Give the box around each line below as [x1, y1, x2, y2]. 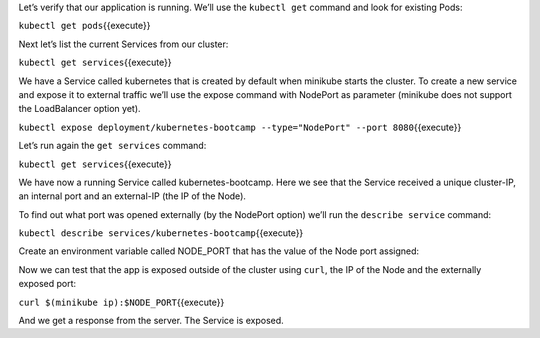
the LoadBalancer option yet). [18, 103, 141, 115]
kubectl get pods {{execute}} [18, 20, 151, 32]
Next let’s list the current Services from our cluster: [18, 38, 229, 50]
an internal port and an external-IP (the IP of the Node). [18, 190, 247, 202]
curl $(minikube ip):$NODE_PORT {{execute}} [18, 296, 225, 308]
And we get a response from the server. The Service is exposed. [18, 315, 284, 327]
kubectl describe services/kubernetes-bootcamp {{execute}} [18, 227, 304, 239]
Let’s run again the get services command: [18, 140, 207, 152]
